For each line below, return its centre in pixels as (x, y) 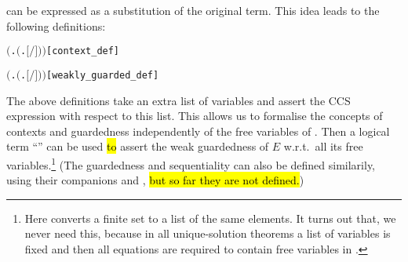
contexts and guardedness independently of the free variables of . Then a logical (198, 131)
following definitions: (56, 25)
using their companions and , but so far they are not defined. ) (155, 180)
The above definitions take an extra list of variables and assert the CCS (178, 100)
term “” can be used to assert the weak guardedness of (138, 146)
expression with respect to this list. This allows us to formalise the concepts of (195, 116)
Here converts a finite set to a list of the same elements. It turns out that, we (210, 218)
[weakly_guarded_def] (102, 75)
